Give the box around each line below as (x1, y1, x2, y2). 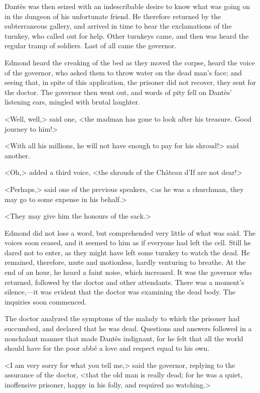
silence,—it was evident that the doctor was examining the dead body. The (5, 286, 235, 297)
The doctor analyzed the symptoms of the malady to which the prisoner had (5, 313, 240, 324)
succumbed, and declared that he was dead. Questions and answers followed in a (5, 323, 252, 334)
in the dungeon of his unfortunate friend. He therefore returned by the (5, 11, 221, 21)
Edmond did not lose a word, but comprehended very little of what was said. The (5, 227, 255, 238)
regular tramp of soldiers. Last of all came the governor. (5, 40, 177, 51)
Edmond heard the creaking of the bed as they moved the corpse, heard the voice (5, 57, 255, 67)
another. (5, 150, 30, 160)
